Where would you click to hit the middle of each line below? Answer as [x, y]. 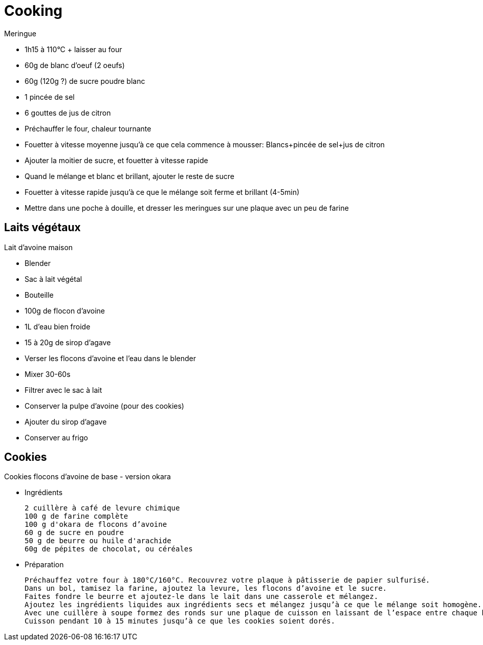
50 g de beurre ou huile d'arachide [98, 541]
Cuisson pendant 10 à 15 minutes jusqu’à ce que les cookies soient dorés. [180, 621]
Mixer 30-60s [48, 374]
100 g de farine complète [76, 516]
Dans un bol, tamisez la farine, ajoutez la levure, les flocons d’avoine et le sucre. [206, 588]
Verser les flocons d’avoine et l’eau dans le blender [110, 358]
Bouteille [39, 295]
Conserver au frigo [56, 437]
